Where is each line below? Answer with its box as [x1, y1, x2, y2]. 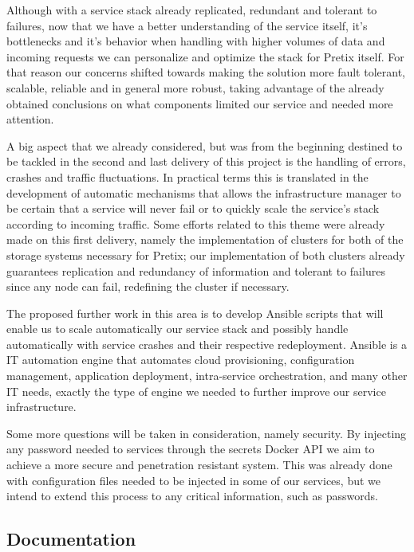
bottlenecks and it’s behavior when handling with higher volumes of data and [6, 33, 385, 49]
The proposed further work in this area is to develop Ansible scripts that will [6, 304, 384, 321]
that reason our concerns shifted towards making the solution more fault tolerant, [6, 64, 405, 80]
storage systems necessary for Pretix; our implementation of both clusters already [6, 246, 405, 263]
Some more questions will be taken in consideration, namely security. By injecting [6, 425, 407, 441]
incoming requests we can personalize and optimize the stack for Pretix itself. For [6, 48, 404, 65]
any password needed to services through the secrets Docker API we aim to [6, 440, 375, 457]
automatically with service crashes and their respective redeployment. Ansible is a [6, 335, 407, 352]
